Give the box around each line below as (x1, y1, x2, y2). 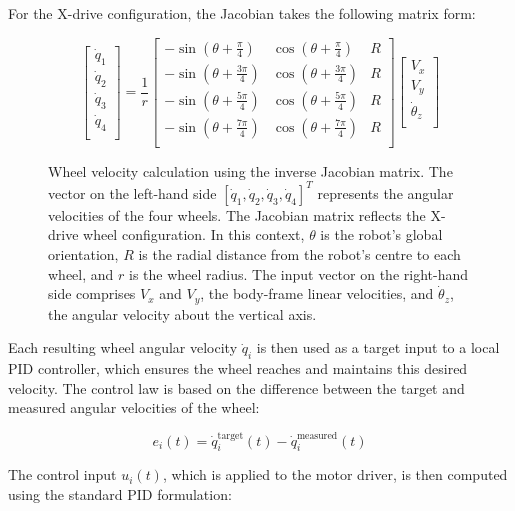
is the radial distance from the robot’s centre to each (138, 244, 461, 265)
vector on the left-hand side (48, 182, 217, 203)
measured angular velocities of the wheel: (8, 397, 260, 418)
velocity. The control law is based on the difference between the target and (8, 377, 465, 398)
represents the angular (317, 182, 454, 203)
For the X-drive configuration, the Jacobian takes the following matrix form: (8, 3, 476, 23)
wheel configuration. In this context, (83, 224, 305, 245)
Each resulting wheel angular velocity (8, 337, 238, 358)
